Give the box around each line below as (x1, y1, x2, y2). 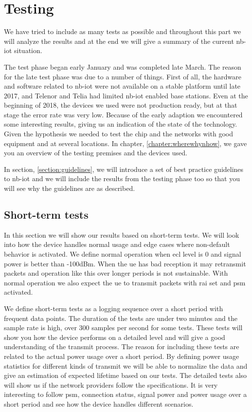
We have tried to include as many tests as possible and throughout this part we (4, 26, 241, 37)
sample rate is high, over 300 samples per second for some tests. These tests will (4, 322, 243, 333)
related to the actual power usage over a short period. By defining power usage (4, 351, 239, 361)
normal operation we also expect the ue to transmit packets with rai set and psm (4, 277, 246, 287)
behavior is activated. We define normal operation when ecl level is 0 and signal (4, 249, 241, 259)
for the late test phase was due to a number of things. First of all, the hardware (4, 71, 242, 81)
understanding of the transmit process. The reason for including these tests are (4, 341, 239, 352)
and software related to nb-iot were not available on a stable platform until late (4, 81, 241, 91)
